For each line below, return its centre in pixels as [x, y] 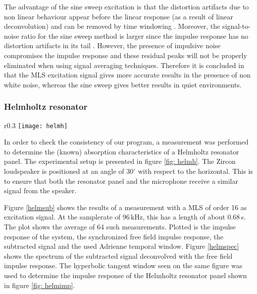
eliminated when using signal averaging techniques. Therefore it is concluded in [124, 65]
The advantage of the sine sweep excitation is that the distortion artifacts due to [127, 6]
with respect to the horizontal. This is [195, 171]
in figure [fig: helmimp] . [40, 285]
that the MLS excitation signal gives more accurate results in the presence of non [128, 75]
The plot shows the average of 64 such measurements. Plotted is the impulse [120, 226]
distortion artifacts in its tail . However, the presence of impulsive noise [112, 45]
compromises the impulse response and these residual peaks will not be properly [126, 55]
